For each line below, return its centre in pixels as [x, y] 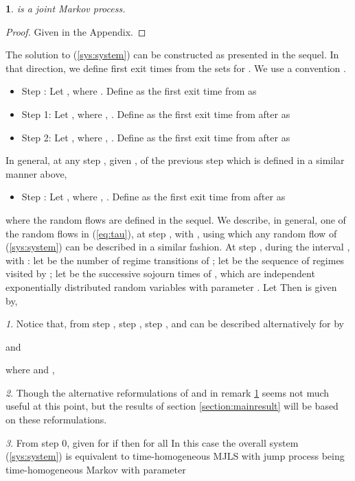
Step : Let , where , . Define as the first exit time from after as [153, 197]
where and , [30, 369]
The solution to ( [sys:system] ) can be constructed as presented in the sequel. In [172, 55]
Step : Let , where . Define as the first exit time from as [139, 91]
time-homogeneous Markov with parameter [96, 469]
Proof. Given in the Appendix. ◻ [76, 31]
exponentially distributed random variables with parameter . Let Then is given [171, 286]
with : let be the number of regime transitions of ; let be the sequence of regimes [175, 260]
